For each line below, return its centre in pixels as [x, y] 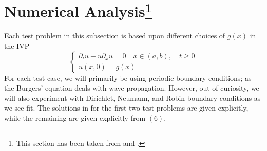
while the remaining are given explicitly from [75, 118]
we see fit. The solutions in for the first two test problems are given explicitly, [126, 108]
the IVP [17, 46]
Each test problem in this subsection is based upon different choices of [115, 36]
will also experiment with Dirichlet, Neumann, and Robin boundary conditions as [132, 98]
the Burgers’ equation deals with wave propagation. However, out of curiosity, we [132, 88]
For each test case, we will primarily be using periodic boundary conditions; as [128, 78]
